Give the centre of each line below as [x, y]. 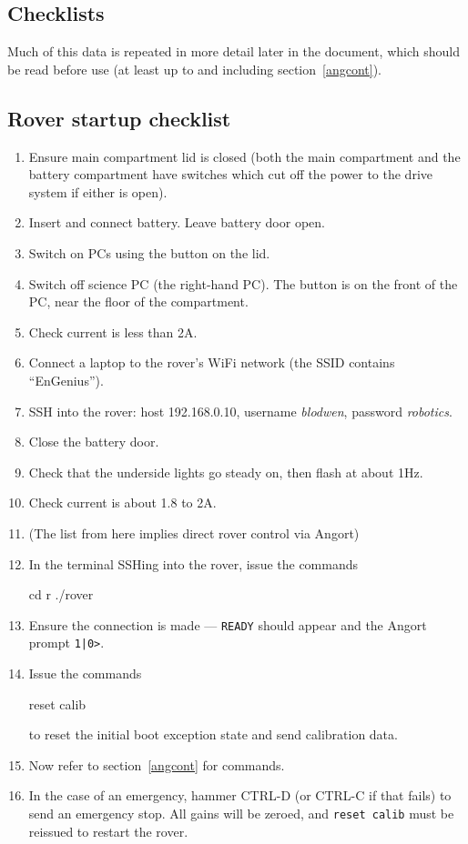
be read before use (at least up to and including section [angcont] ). [195, 69]
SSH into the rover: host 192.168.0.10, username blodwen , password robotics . [240, 411]
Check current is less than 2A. [113, 332]
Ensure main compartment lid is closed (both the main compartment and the [244, 156]
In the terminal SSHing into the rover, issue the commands [193, 563]
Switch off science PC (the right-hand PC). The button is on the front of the [243, 283]
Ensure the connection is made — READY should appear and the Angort [228, 624]
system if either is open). [98, 191]
